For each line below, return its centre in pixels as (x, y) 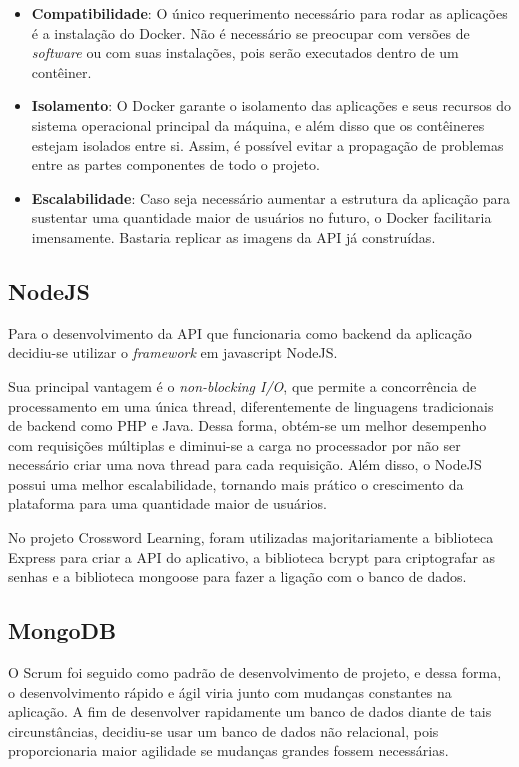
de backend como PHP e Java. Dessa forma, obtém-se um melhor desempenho (247, 425)
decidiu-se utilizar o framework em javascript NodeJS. (173, 352)
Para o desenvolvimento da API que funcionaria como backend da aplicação (240, 332)
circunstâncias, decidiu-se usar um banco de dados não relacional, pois (223, 730)
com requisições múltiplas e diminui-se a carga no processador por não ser (234, 444)
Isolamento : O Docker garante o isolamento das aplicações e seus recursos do (271, 105)
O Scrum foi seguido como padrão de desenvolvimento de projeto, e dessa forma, (255, 672)
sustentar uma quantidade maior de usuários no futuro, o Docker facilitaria (261, 217)
